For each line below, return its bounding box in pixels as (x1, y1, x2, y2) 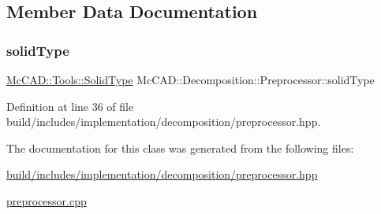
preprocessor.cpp (6, 192, 87, 208)
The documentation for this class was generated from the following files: (6, 139, 354, 156)
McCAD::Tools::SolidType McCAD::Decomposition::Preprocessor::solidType (6, 72, 375, 87)
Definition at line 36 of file (6, 98, 134, 114)
